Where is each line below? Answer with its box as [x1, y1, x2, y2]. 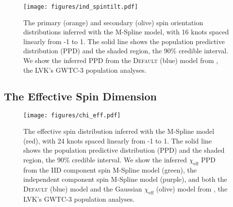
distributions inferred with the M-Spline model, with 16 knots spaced [23, 27, 229, 37]
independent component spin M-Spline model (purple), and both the [23, 174, 227, 184]
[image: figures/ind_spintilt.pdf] [23, 3, 138, 10]
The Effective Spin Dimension [4, 88, 157, 103]
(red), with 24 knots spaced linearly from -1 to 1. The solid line [23, 135, 212, 145]
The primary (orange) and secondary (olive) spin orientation [23, 17, 203, 27]
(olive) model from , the [156, 183, 228, 193]
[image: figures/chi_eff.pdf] [23, 112, 121, 119]
